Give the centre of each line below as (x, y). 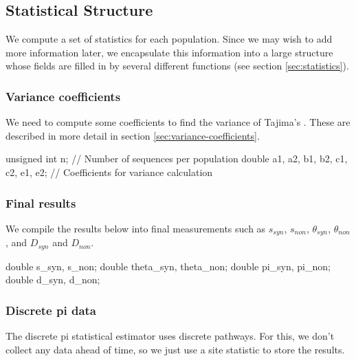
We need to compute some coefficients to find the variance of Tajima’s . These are (178, 122)
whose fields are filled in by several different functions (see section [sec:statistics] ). (177, 66)
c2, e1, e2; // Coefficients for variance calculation (109, 172)
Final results (41, 203)
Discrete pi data (51, 310)
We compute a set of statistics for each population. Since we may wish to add (169, 39)
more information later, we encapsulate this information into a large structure (169, 52)
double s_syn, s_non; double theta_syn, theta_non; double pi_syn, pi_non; (168, 266)
